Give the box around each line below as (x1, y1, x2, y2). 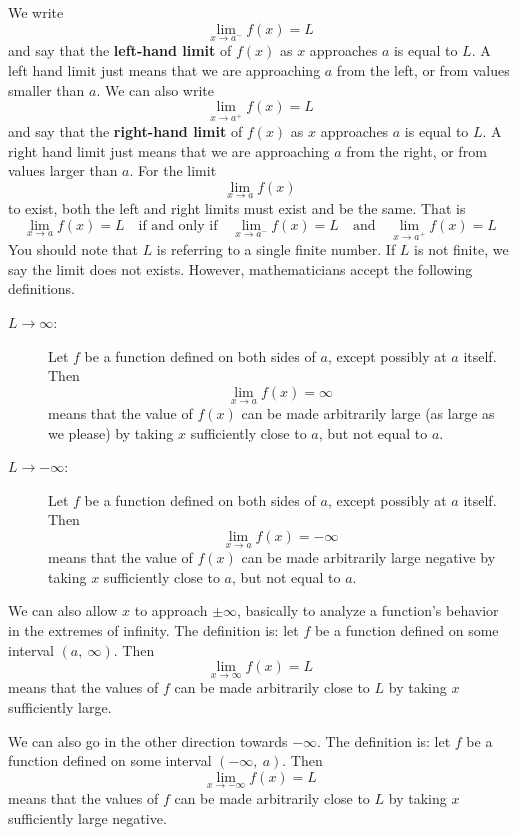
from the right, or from (346, 140, 487, 161)
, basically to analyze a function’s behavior (237, 600, 499, 621)
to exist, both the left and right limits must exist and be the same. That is (8, 197, 466, 218)
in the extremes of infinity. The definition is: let (8, 620, 299, 641)
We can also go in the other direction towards (8, 730, 288, 751)
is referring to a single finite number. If (156, 239, 396, 260)
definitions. (8, 278, 75, 299)
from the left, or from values (336, 59, 510, 80)
